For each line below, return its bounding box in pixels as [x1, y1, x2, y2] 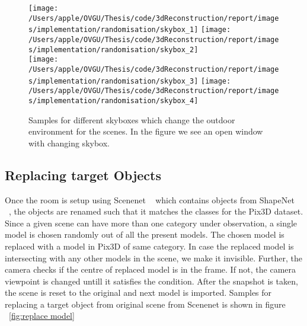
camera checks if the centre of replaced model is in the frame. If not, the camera [5, 263, 296, 276]
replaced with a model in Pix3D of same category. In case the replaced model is [5, 239, 294, 252]
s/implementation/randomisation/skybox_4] [28, 96, 199, 105]
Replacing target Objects [5, 165, 161, 184]
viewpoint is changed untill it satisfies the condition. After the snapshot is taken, [5, 274, 298, 287]
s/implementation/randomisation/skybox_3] [28, 76, 199, 85]
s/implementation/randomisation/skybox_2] [28, 45, 199, 54]
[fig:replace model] [9, 309, 75, 322]
